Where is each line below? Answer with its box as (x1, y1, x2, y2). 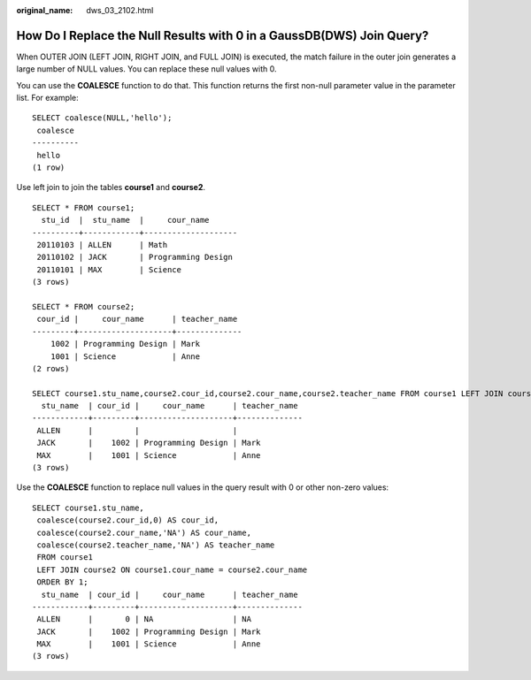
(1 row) (32, 163, 65, 172)
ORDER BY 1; (36, 577, 88, 587)
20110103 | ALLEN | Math (36, 240, 168, 249)
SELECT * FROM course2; (32, 302, 135, 311)
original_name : (16, 5, 73, 15)
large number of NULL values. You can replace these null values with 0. (16, 64, 277, 74)
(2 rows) (32, 363, 70, 373)
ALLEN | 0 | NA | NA (36, 615, 252, 624)
